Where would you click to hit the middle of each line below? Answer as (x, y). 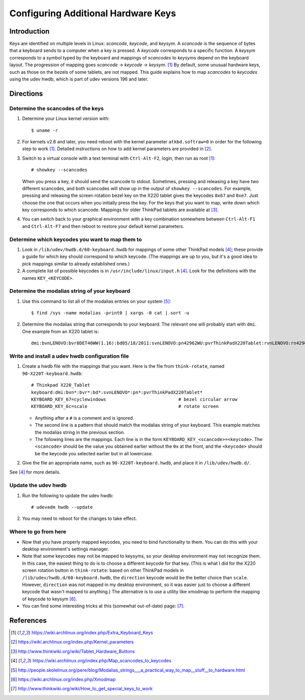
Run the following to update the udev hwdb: (68, 495)
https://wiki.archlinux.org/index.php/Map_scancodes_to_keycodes (102, 661)
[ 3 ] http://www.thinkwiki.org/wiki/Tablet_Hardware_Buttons (73, 651)
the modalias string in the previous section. (80, 432)
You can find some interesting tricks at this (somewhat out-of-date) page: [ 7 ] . (103, 606)
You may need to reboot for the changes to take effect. (80, 518)
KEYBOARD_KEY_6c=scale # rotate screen (125, 406)
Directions (26, 93)
